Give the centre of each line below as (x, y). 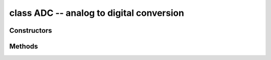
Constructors (31, 30)
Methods (24, 46)
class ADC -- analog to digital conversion (97, 13)
